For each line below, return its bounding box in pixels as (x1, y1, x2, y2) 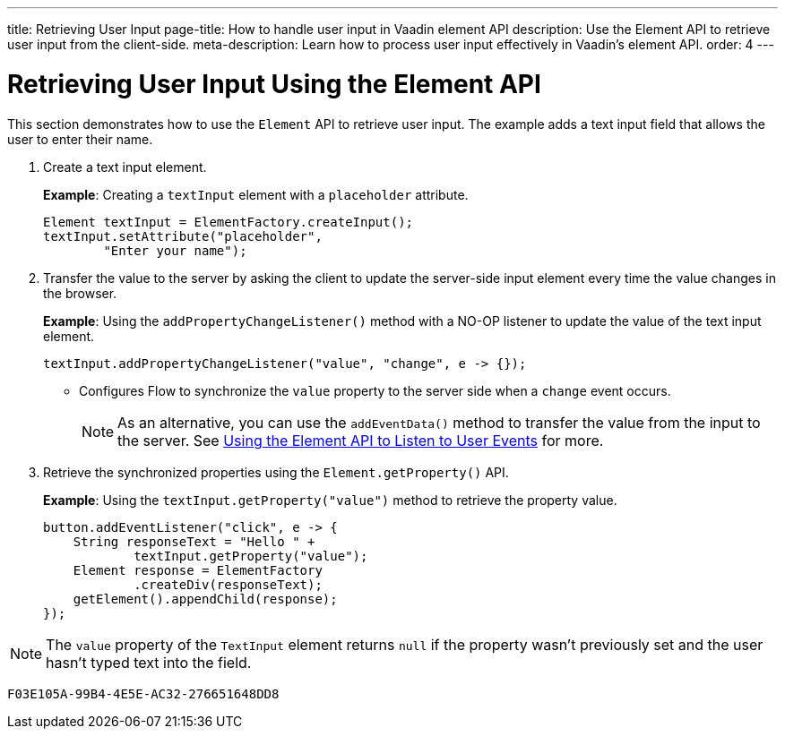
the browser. (43, 285, 117, 301)
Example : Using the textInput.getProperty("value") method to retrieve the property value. (43, 492, 617, 508)
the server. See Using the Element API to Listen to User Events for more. (117, 431, 604, 449)
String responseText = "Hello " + (73, 534, 315, 549)
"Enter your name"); (103, 243, 247, 258)
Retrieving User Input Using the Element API (7, 68, 541, 99)
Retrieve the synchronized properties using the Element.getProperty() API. (43, 464, 509, 480)
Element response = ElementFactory (73, 562, 323, 578)
